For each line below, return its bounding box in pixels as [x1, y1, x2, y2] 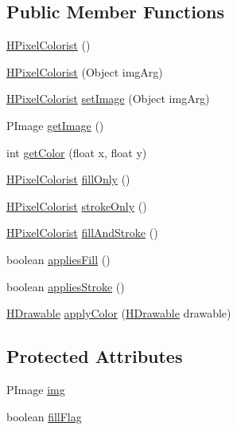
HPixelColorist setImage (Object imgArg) [6, 90, 210, 107]
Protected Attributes [6, 344, 183, 369]
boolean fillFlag [6, 408, 82, 424]
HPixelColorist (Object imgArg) [6, 63, 163, 80]
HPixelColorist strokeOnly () [6, 197, 147, 214]
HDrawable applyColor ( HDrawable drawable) [6, 305, 231, 322]
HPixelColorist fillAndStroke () [6, 224, 158, 241]
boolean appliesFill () [6, 251, 111, 267]
